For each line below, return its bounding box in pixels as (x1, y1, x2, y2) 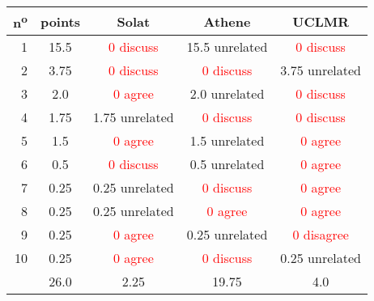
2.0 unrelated (189, 84, 265, 104)
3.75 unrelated (280, 61, 361, 80)
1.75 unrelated (93, 108, 174, 127)
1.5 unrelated (189, 131, 265, 150)
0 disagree (292, 225, 349, 244)
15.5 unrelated (186, 37, 268, 57)
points (40, 11, 81, 31)
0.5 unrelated (189, 155, 265, 174)
